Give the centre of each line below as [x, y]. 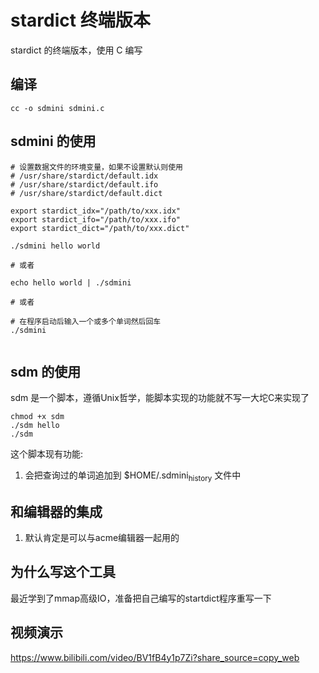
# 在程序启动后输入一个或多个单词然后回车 [86, 321]
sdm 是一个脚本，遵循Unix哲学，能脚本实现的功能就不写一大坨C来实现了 [160, 398]
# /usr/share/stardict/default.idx [84, 176]
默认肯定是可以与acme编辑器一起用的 [102, 537]
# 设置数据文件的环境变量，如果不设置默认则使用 [96, 167]
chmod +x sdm [37, 417]
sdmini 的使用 [53, 141]
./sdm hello [35, 426]
